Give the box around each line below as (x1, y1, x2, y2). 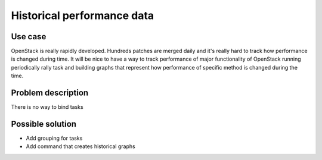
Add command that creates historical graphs (26, 143, 135, 150)
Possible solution (11, 119, 77, 129)
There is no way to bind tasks (11, 103, 83, 111)
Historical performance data (11, 9, 154, 22)
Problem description (11, 88, 89, 98)
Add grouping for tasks (26, 134, 83, 142)
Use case (11, 32, 47, 42)
